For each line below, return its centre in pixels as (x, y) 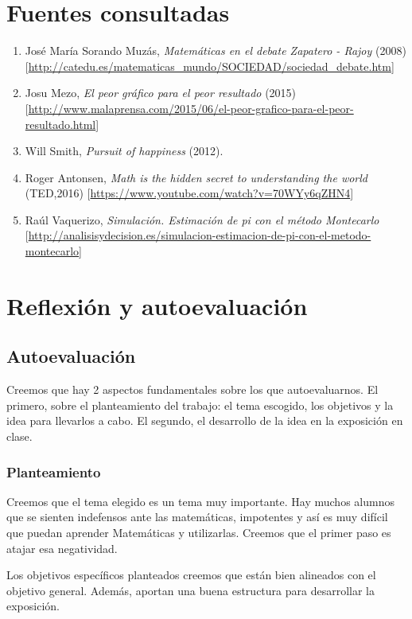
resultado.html (60, 124)
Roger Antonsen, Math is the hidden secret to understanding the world (196, 177)
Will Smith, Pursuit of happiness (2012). (124, 151)
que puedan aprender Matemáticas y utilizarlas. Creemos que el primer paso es (199, 533)
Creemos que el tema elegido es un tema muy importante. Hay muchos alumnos (200, 501)
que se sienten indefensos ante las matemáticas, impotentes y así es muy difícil (197, 517)
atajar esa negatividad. (62, 548)
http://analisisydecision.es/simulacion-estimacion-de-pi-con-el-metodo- (200, 235)
